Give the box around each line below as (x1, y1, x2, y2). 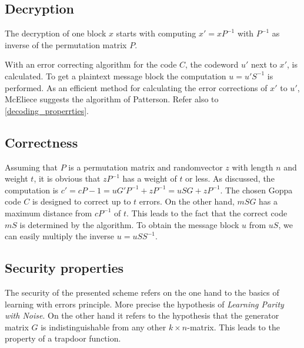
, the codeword (185, 58, 239, 71)
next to (250, 58, 277, 71)
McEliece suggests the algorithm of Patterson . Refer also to (5, 93, 219, 105)
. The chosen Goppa (220, 183, 293, 196)
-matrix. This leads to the (187, 320, 280, 333)
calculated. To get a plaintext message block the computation (5, 69, 226, 82)
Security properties (5, 259, 124, 277)
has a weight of (122, 172, 177, 185)
